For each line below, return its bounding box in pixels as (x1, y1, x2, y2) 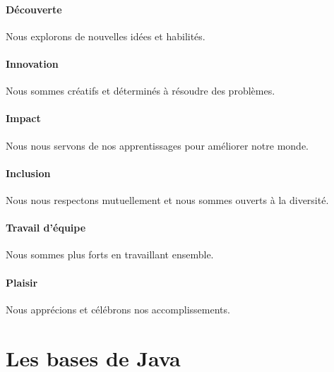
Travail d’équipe (6, 220, 86, 235)
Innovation (6, 56, 59, 71)
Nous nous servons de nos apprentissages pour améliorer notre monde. (6, 138, 309, 152)
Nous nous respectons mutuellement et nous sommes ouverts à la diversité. (6, 192, 329, 207)
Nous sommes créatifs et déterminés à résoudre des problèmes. (6, 83, 275, 98)
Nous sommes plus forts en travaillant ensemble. (6, 247, 214, 262)
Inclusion (6, 165, 51, 180)
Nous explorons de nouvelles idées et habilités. (6, 28, 205, 43)
